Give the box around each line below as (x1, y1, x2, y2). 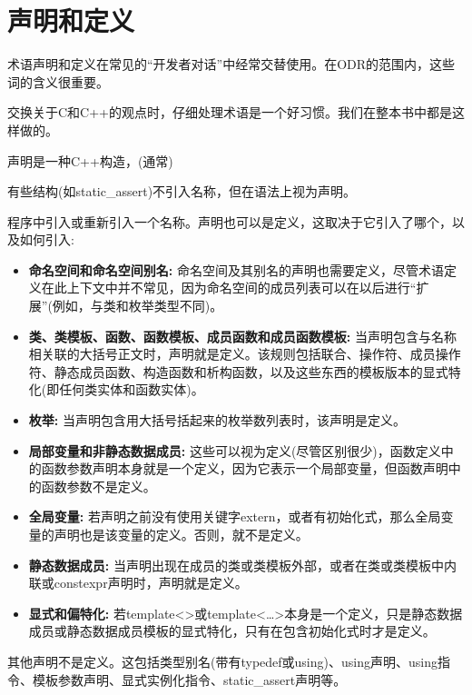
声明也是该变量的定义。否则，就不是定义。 (54, 525, 309, 543)
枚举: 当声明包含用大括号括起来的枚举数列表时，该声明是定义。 (28, 411, 406, 430)
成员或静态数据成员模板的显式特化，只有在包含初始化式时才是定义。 (28, 621, 436, 640)
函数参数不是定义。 (41, 476, 156, 495)
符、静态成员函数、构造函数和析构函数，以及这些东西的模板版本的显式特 (28, 362, 461, 381)
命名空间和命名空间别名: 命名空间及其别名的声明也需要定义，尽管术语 (28, 260, 444, 279)
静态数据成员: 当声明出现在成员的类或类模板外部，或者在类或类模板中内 (28, 555, 457, 574)
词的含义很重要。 (7, 72, 109, 91)
